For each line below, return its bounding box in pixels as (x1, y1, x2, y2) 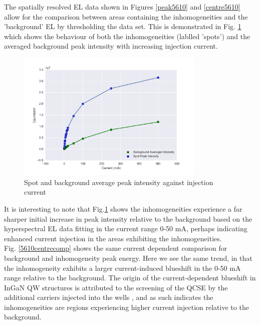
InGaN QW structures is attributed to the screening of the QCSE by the (4, 282, 228, 292)
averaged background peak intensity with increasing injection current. (4, 41, 218, 51)
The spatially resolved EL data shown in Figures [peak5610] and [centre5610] (4, 2, 240, 12)
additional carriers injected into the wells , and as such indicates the (4, 292, 213, 302)
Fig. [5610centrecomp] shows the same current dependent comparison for (4, 243, 227, 253)
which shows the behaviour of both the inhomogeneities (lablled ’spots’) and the (4, 31, 250, 41)
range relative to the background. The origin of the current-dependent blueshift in (4, 272, 256, 283)
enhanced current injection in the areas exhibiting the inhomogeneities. (4, 233, 222, 243)
